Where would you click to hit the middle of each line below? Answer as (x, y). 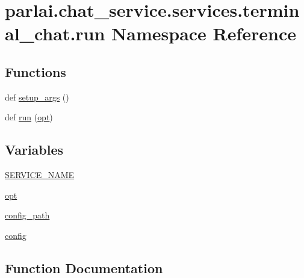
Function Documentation (84, 267)
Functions (36, 71)
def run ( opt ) (29, 117)
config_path (27, 215)
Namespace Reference (204, 33)
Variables (34, 150)
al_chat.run (55, 33)
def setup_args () (37, 97)
